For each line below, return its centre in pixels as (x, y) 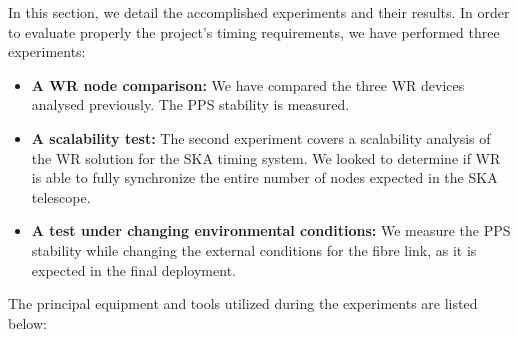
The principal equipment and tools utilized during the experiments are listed (243, 303)
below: (27, 322)
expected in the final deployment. (133, 269)
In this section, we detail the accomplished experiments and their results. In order (259, 12)
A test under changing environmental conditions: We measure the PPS (271, 230)
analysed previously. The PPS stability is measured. (190, 104)
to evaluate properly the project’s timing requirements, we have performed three (254, 31)
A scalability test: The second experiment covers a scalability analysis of (261, 137)
